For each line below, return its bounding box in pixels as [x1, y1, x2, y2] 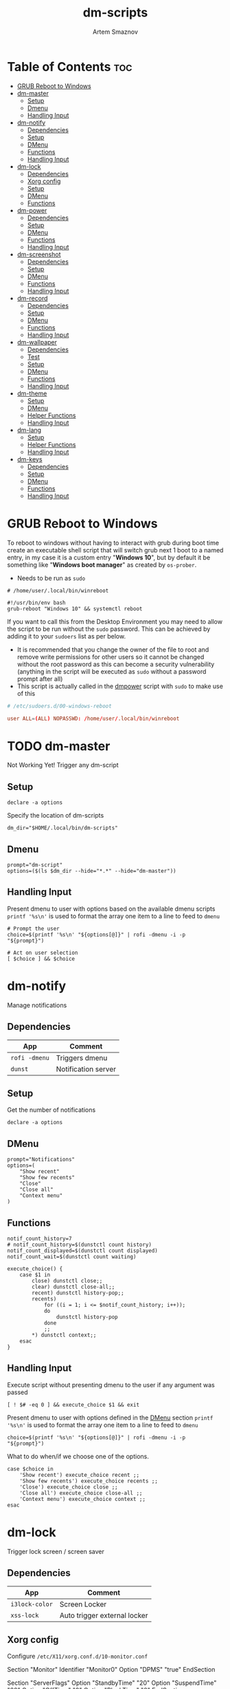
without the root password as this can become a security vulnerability [16, 660, 215, 668]
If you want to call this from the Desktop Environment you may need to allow [7, 617, 223, 625]
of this [16, 689, 36, 697]
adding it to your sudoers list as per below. [7, 632, 126, 640]
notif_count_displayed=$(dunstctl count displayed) [7, 1247, 158, 1254]
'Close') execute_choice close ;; [19, 1483, 118, 1491]
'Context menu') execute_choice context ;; [19, 1495, 146, 1502]
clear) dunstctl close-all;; [32, 1283, 115, 1290]
